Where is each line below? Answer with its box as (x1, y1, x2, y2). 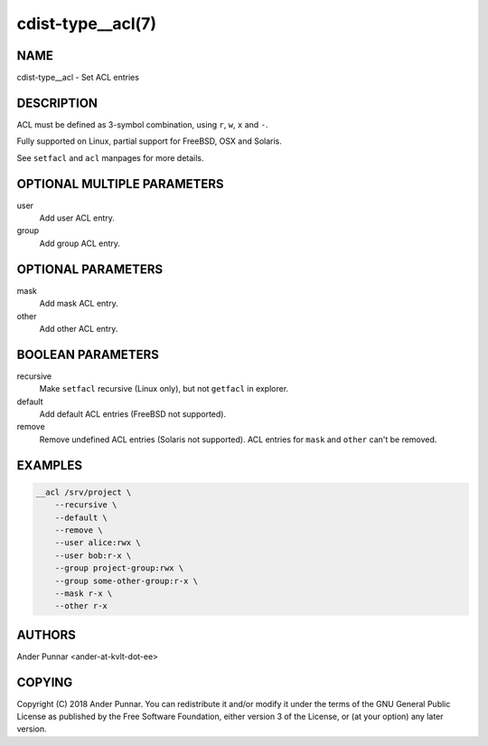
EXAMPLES (16, 458, 83, 473)
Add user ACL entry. (39, 212, 115, 223)
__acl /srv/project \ (35, 486, 132, 497)
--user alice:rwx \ (54, 538, 142, 548)
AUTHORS (16, 627, 77, 642)
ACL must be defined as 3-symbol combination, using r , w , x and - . (16, 118, 268, 130)
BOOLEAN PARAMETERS (16, 346, 160, 362)
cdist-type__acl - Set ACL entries (16, 72, 140, 83)
